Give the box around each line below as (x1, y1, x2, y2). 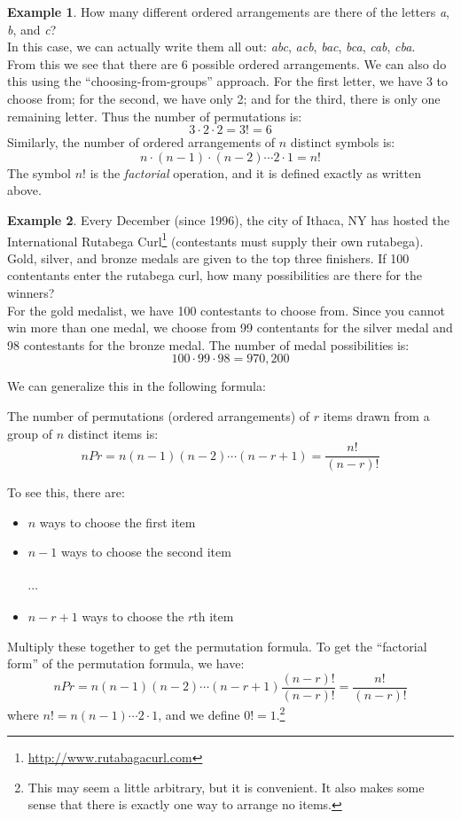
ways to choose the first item (39, 512, 196, 531)
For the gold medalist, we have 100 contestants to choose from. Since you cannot (7, 300, 446, 319)
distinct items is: (67, 424, 159, 442)
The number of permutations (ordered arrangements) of (7, 406, 310, 425)
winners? (7, 283, 55, 301)
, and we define (158, 705, 240, 723)
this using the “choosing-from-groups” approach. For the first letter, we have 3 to (7, 72, 449, 90)
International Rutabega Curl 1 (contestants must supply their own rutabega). (7, 229, 424, 250)
